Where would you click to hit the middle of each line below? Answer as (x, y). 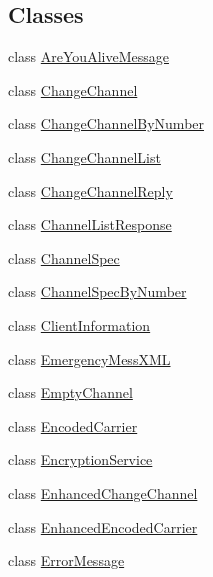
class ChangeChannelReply (90, 190)
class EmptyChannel (70, 392)
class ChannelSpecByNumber (97, 291)
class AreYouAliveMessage (88, 56)
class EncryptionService (80, 459)
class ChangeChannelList (84, 156)
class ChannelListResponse (90, 224)
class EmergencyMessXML (89, 358)
